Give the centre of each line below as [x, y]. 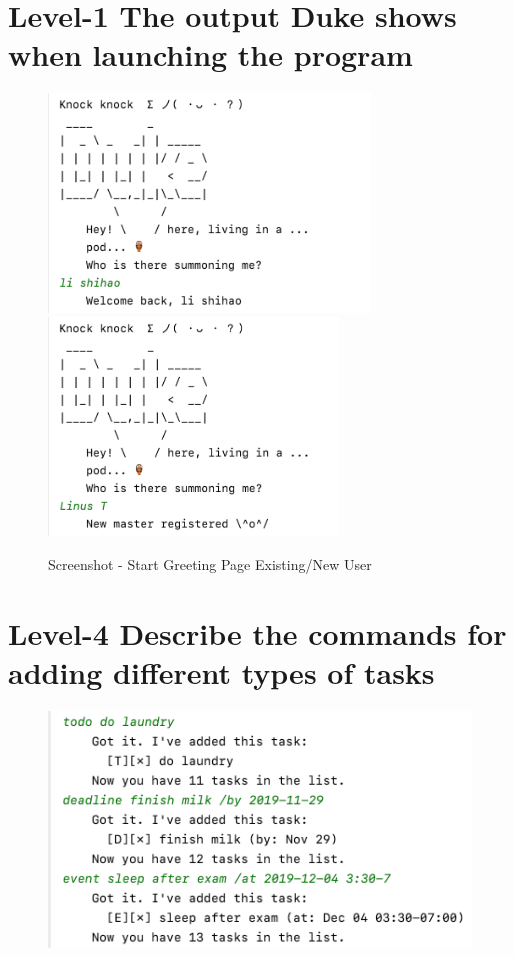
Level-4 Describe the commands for [257, 632]
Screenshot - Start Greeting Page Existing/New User [210, 563]
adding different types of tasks [221, 671]
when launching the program [210, 54]
